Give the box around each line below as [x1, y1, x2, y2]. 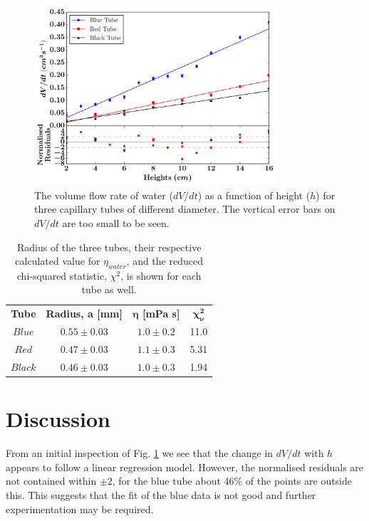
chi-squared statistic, [16, 268, 108, 283]
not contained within [6, 473, 97, 488]
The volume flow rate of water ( [34, 187, 173, 202]
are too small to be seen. [62, 215, 170, 230]
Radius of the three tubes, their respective [16, 239, 202, 254]
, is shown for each [120, 268, 202, 283]
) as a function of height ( [197, 187, 311, 202]
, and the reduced [126, 253, 203, 268]
